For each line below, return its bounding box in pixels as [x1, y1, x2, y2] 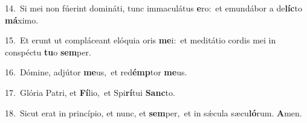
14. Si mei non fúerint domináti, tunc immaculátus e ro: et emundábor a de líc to [5, 2, 302, 14]
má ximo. [5, 13, 39, 26]
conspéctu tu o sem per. [5, 45, 91, 58]
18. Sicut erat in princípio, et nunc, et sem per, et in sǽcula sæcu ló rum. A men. [5, 106, 302, 119]
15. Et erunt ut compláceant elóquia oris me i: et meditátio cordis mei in [5, 34, 276, 46]
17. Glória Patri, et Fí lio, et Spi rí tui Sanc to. [5, 86, 175, 98]
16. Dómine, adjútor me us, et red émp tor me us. [5, 66, 187, 78]
